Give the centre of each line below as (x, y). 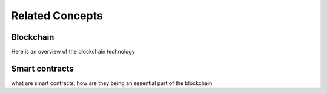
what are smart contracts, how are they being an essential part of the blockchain (112, 83)
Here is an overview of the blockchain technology (73, 52)
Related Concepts (57, 16)
